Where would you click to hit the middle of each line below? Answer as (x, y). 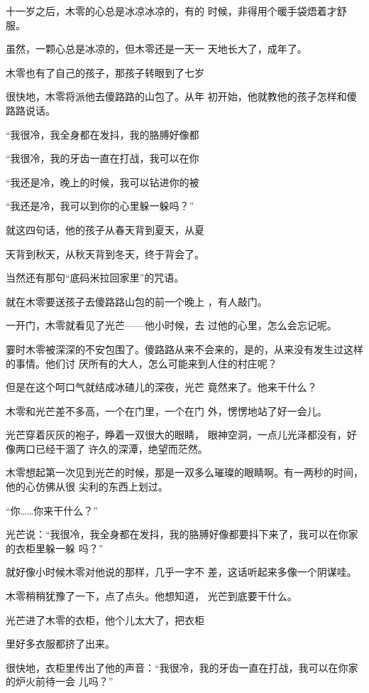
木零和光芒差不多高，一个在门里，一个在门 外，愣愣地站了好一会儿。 (166, 410)
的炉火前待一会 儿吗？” (60, 681)
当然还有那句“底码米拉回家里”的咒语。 (95, 278)
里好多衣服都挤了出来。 (60, 644)
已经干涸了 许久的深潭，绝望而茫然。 (121, 448)
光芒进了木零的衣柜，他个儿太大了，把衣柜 (105, 619)
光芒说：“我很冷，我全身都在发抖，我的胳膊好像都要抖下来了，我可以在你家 (182, 534)
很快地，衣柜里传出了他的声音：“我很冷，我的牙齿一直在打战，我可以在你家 (182, 667)
